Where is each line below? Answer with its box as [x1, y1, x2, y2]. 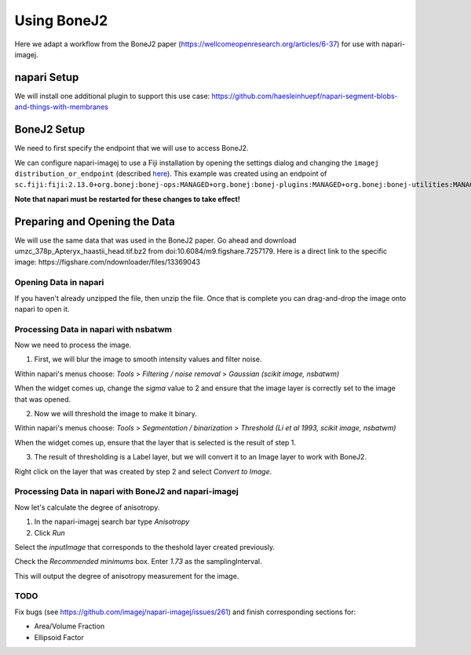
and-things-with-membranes [14, 102, 109, 112]
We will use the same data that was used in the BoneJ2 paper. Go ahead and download [14, 236, 297, 245]
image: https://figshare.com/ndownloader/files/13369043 [14, 258, 200, 267]
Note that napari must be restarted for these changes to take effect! [14, 194, 241, 203]
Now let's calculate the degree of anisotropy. [14, 503, 160, 512]
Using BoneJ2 [14, 12, 108, 29]
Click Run [34, 528, 66, 537]
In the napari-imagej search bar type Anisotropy [34, 517, 190, 526]
